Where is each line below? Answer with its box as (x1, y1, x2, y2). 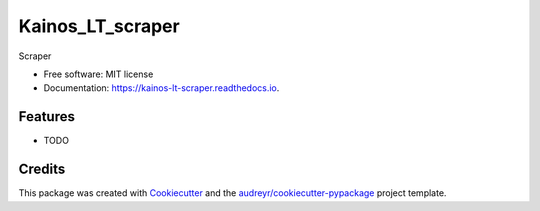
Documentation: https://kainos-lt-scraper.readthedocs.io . (43, 82, 280, 94)
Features (18, 108, 75, 125)
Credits (18, 161, 66, 178)
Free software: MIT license (43, 68, 154, 80)
